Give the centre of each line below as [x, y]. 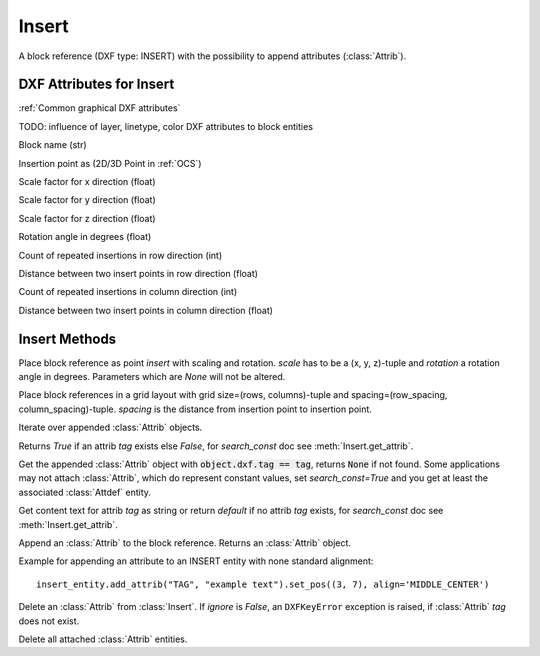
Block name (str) [52, 145]
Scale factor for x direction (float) [87, 182]
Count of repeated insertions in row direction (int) [120, 255]
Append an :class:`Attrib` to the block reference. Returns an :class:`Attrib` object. [185, 542]
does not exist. [49, 621]
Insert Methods [67, 338]
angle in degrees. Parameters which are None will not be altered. [152, 377]
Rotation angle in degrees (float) [85, 237]
